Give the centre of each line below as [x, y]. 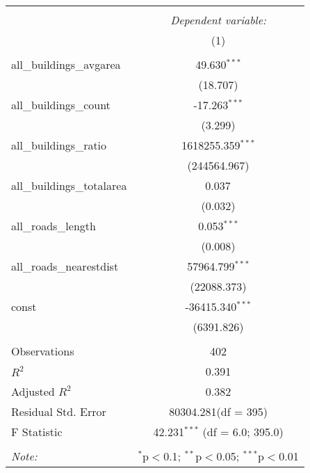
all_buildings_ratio [59, 145]
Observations [43, 351]
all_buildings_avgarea [66, 64]
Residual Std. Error [59, 411]
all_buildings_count [61, 105]
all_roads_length [54, 226]
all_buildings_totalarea [69, 185]
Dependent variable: [218, 20]
